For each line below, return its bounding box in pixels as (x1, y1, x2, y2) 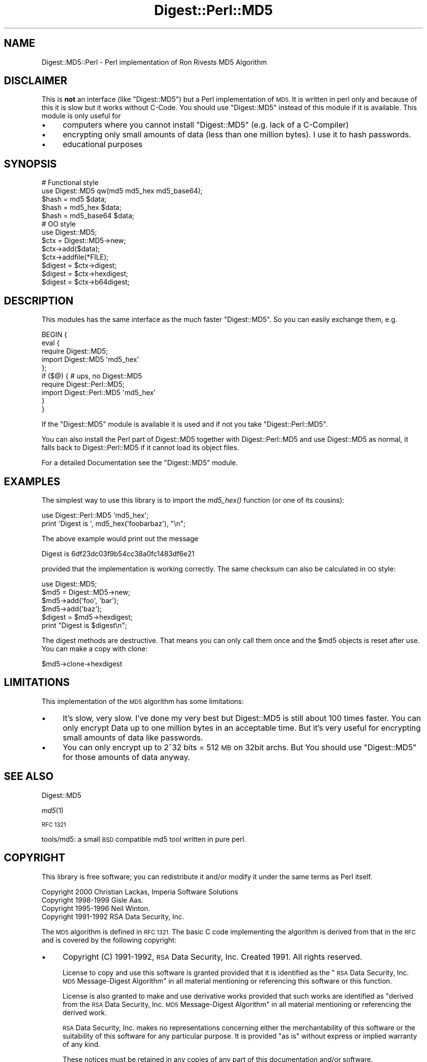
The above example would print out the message (41, 534, 198, 543)
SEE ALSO (4, 770, 54, 783)
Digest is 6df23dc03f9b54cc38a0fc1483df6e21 (41, 549, 194, 558)
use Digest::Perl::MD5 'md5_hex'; (41, 511, 149, 519)
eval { (41, 339, 60, 347)
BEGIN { (41, 330, 67, 339)
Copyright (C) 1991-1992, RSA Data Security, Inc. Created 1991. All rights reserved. (62, 951, 362, 962)
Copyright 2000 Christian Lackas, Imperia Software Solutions (41, 887, 238, 896)
